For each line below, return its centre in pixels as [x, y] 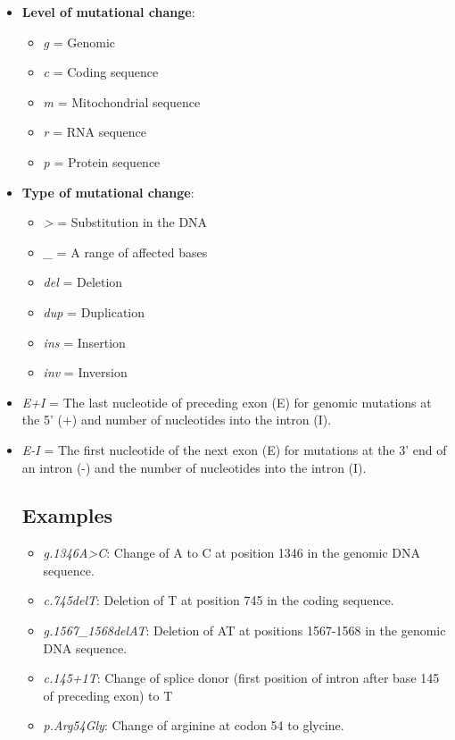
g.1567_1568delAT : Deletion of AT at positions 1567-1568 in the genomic [244, 631]
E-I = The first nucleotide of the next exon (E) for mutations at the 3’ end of [234, 449]
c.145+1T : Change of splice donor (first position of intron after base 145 [241, 678]
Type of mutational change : [108, 192]
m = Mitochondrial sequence [122, 101]
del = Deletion [83, 282]
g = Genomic [79, 42]
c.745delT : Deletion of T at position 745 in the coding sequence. [219, 600]
